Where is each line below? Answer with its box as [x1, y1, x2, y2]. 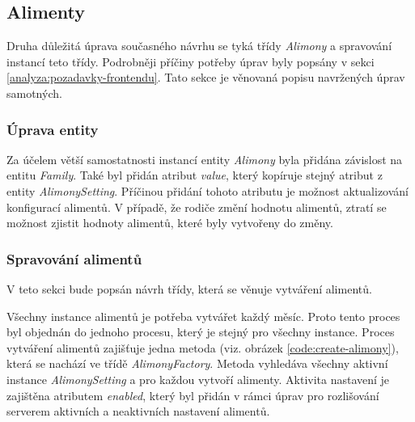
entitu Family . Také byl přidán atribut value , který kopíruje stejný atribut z [6, 167, 383, 184]
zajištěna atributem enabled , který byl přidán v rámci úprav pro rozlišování [6, 386, 379, 403]
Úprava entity [6, 119, 99, 139]
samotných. [6, 84, 62, 101]
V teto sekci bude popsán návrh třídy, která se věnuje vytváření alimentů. [6, 280, 372, 297]
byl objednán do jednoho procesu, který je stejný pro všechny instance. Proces [6, 323, 395, 340]
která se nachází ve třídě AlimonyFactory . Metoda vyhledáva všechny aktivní [6, 355, 388, 372]
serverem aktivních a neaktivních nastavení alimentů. [6, 403, 270, 420]
